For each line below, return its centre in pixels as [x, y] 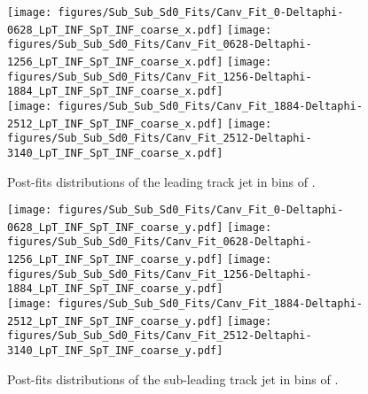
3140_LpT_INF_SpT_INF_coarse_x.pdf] [115, 153]
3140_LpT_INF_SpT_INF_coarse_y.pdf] [115, 351]
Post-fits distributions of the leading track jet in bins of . [161, 181]
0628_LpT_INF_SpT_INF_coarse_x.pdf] [115, 30]
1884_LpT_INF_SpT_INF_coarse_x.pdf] [115, 92]
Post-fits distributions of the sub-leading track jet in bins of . [173, 379]
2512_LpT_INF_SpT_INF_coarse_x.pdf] [115, 124]
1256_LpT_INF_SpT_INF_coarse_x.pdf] [115, 62]
